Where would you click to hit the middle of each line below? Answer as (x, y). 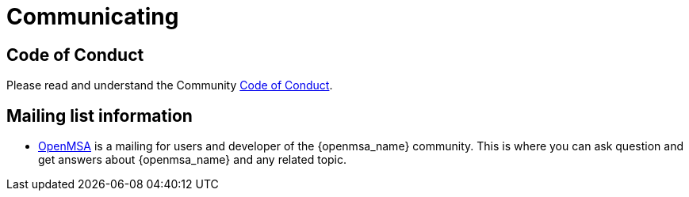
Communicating (93, 17)
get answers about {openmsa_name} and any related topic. (193, 160)
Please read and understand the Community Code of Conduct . (170, 85)
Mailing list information (100, 116)
